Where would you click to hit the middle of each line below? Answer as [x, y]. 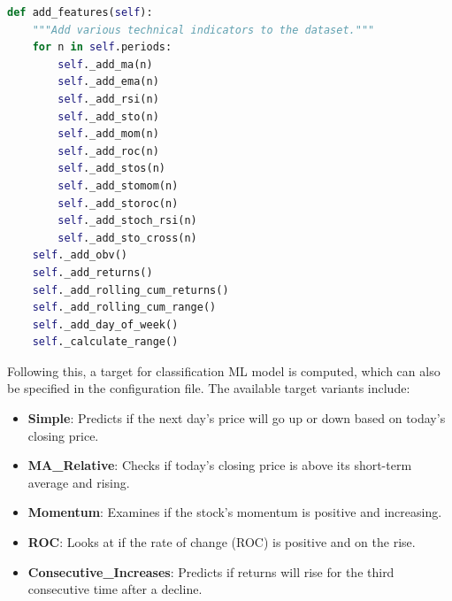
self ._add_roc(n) [108, 151]
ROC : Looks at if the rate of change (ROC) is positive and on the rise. [222, 542]
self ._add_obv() [80, 255]
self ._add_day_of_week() [105, 324]
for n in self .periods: [102, 47]
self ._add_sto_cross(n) [127, 238]
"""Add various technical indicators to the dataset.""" [203, 30]
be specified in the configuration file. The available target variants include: [209, 388]
